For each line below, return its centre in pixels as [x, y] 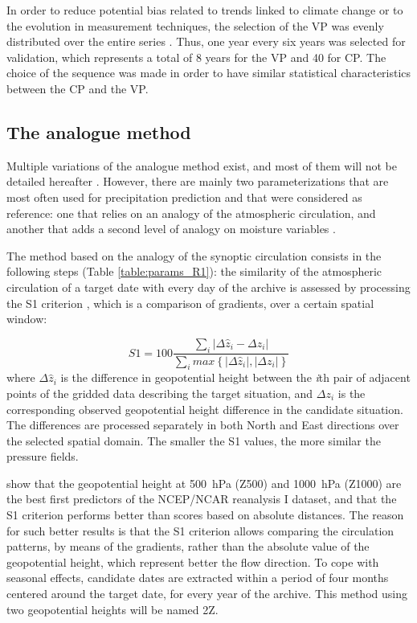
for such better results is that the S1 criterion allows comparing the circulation [200, 530]
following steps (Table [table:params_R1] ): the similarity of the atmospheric [194, 271]
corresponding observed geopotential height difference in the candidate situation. [205, 409]
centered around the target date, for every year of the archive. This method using [207, 594]
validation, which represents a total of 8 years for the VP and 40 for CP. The [196, 57]
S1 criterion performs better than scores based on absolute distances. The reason [205, 515]
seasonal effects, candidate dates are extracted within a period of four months [198, 578]
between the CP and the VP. [78, 88]
